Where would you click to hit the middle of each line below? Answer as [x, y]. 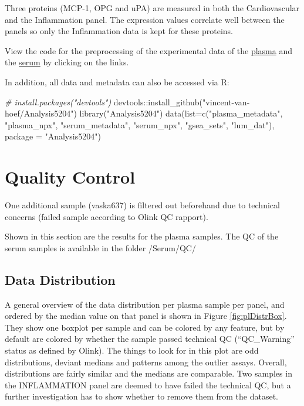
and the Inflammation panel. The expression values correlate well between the [145, 19]
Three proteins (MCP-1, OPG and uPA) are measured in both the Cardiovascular [152, 8]
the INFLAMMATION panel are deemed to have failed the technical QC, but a [148, 385]
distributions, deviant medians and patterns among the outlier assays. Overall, [146, 362]
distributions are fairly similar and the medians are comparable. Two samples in [148, 373]
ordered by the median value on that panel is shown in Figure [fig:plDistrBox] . [146, 316]
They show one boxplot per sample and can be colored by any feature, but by [145, 327]
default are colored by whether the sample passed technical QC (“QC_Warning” [150, 339]
